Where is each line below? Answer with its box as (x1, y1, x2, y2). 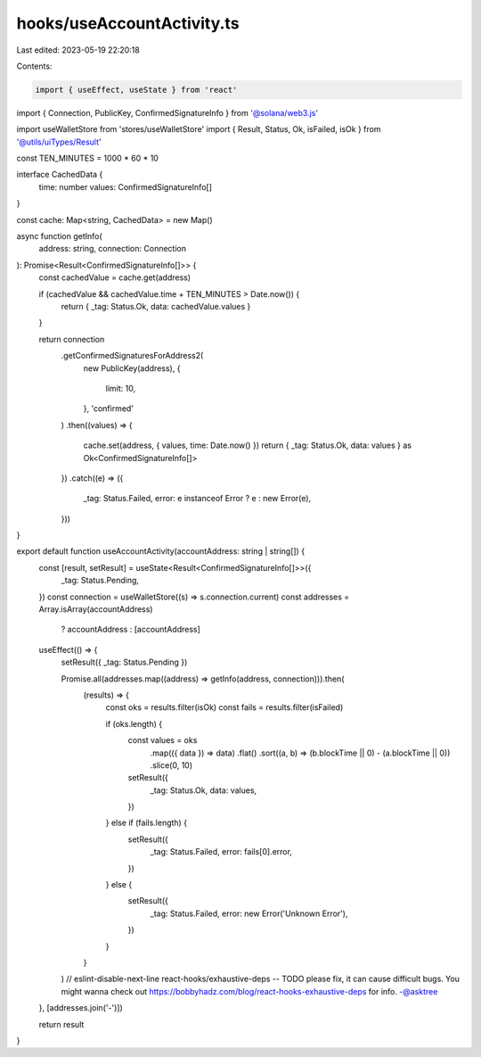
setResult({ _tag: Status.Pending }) (61, 656, 188, 668)
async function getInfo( (16, 231, 102, 242)
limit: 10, (105, 383, 136, 393)
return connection (38, 334, 105, 344)
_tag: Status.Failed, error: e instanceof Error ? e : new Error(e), (83, 493, 312, 504)
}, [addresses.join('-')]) (38, 1003, 124, 1013)
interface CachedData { (16, 169, 103, 180)
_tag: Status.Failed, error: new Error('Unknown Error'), (150, 908, 348, 919)
